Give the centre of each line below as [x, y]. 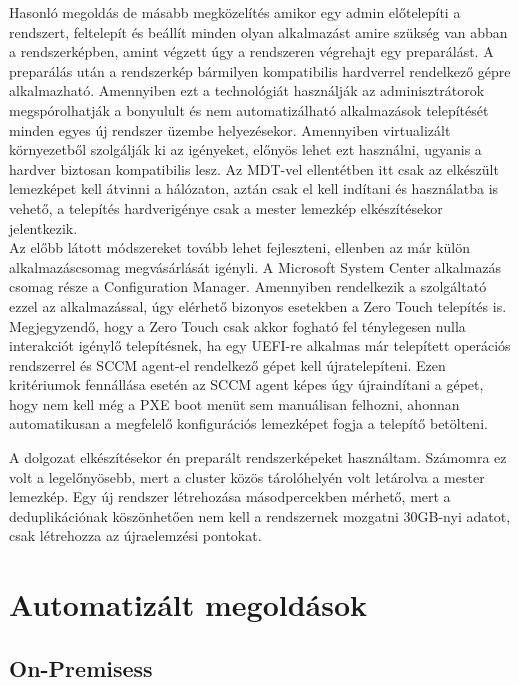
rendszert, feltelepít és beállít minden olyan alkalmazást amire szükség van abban [258, 31]
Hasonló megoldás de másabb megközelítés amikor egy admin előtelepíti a [235, 12]
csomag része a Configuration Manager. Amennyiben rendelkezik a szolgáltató [248, 286]
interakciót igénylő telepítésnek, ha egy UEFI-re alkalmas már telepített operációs [260, 345]
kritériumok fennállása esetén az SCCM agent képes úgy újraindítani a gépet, [246, 384]
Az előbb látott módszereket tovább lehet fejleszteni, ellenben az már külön [240, 247]
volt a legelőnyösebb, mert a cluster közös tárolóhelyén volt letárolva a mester [247, 476]
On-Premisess [81, 667]
